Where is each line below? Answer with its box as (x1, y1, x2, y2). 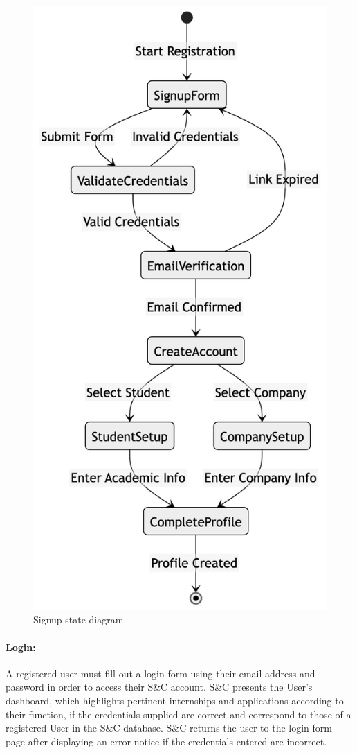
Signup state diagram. (33, 612, 127, 627)
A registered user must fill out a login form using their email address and (6, 666, 315, 680)
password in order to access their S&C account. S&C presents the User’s (6, 680, 313, 694)
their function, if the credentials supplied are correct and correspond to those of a (6, 707, 351, 721)
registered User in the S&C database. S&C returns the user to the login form (6, 720, 332, 735)
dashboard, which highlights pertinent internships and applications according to (6, 693, 344, 707)
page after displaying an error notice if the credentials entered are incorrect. (6, 734, 327, 748)
